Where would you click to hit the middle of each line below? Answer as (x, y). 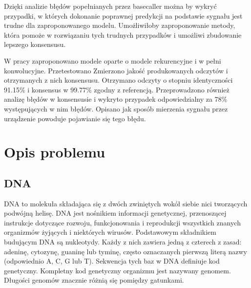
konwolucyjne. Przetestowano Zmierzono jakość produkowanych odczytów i (116, 70)
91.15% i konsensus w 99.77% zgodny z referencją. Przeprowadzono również (117, 89)
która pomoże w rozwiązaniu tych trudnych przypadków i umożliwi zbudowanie (123, 34)
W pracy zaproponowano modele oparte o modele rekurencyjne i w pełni (113, 60)
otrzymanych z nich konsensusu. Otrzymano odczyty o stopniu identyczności (118, 80)
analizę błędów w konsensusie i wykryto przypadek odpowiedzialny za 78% (116, 99)
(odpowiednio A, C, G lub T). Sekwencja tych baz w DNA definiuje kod (112, 261)
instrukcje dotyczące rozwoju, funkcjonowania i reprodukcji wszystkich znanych (122, 222)
